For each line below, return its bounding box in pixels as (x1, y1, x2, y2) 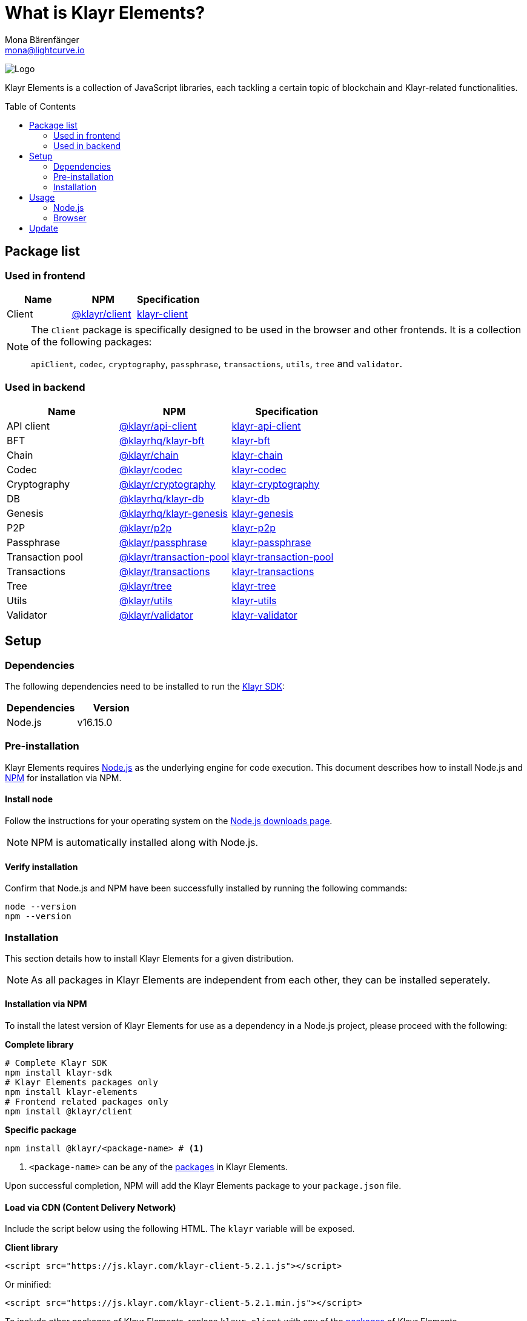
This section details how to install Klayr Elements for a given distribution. (5, 953, 294, 963)
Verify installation (5, 861, 78, 872)
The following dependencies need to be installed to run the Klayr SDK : (5, 680, 285, 691)
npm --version (5, 911, 71, 922)
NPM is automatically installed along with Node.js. (31, 836, 259, 848)
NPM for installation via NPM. (5, 772, 122, 783)
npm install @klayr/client (5, 1106, 133, 1117)
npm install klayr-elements (5, 1087, 138, 1097)
